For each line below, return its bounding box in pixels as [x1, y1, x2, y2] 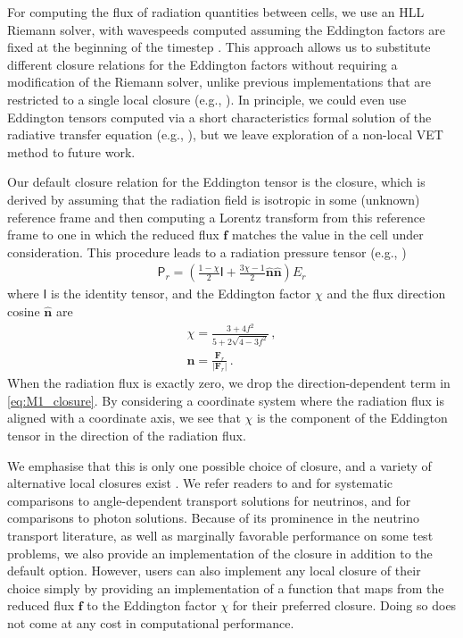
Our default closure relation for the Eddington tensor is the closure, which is [7, 172, 426, 191]
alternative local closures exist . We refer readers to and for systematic [7, 474, 393, 492]
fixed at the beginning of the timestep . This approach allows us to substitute [7, 38, 431, 56]
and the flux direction [327, 284, 446, 303]
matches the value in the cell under [231, 225, 424, 244]
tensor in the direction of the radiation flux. [7, 425, 246, 444]
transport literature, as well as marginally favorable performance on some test [7, 525, 434, 544]
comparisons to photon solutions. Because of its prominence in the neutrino [7, 508, 419, 527]
